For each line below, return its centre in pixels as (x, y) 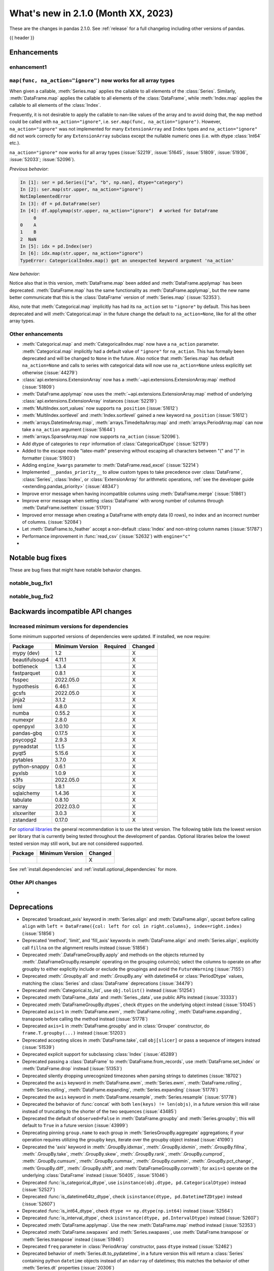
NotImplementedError (45, 196)
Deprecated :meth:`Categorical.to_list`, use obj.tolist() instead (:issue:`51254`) (109, 990)
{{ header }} (22, 38)
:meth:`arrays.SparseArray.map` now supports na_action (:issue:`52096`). (101, 437)
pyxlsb (21, 773)
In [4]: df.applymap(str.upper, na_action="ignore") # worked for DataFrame (119, 211)
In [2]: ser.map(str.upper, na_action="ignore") (82, 189)
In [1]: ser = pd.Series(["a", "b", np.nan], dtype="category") (102, 182)
